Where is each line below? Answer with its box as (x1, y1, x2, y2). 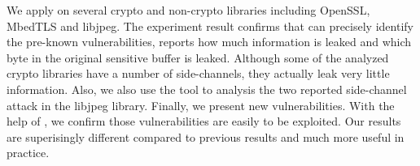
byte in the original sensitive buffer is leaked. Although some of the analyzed (7, 49, 389, 66)
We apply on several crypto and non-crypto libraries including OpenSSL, (7, 2, 370, 18)
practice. (7, 144, 50, 161)
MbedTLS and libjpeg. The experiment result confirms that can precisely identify (7, 17, 413, 34)
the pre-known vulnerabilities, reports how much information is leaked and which (7, 33, 412, 50)
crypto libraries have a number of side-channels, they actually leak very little (7, 65, 390, 82)
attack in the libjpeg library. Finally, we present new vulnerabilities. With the (7, 96, 395, 113)
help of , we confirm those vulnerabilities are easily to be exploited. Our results (7, 113, 401, 130)
